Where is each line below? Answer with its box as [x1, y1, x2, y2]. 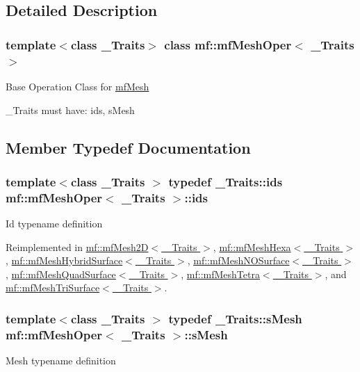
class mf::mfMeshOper [164, 35, 292, 53]
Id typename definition [6, 216, 103, 231]
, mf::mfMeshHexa [213, 239, 291, 254]
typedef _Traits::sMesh [168, 309, 302, 327]
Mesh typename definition [6, 353, 116, 368]
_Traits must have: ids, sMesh [6, 102, 135, 117]
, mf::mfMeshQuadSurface [6, 266, 116, 281]
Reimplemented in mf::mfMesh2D [6, 239, 149, 254]
